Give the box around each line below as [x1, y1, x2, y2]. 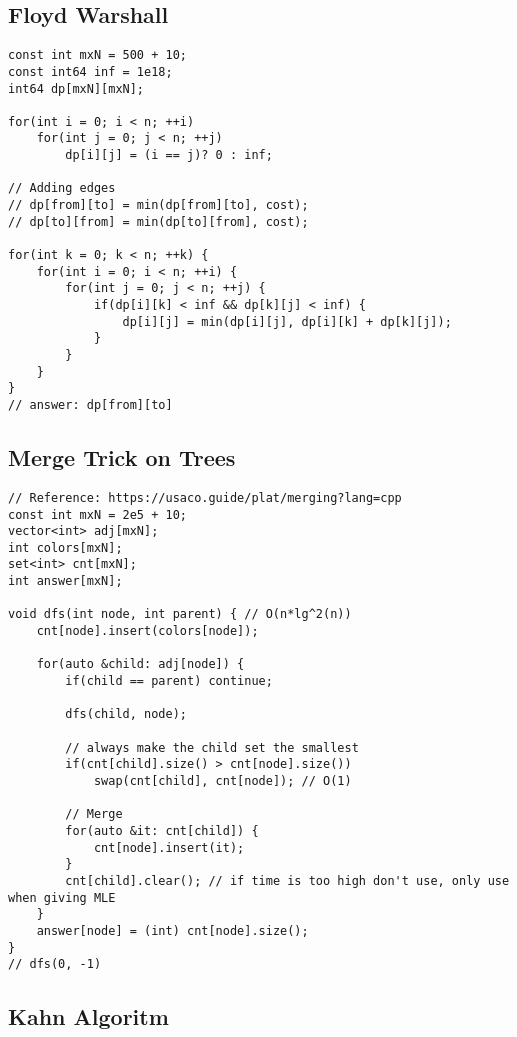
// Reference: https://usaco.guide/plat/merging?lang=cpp [8, 490, 402, 505]
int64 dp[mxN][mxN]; [8, 81, 145, 96]
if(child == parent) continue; [65, 674, 273, 689]
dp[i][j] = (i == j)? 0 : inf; [65, 148, 273, 163]
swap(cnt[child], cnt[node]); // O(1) [93, 774, 352, 788]
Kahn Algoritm [8, 1001, 169, 1032]
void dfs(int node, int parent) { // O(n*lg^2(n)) [8, 607, 352, 622]
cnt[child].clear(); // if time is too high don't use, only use [65, 873, 510, 888]
